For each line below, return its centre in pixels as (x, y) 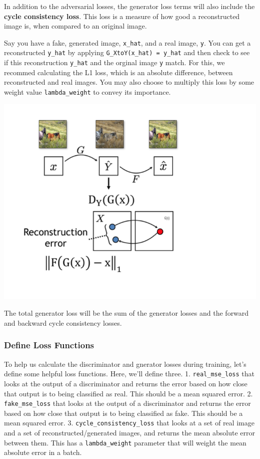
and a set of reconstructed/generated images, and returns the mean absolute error (129, 433)
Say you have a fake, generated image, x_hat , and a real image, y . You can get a (127, 42)
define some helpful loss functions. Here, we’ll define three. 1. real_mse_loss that (129, 374)
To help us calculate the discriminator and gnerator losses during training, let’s (125, 364)
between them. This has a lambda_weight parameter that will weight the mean (125, 442)
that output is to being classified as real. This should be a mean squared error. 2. (128, 393)
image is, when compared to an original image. (75, 26)
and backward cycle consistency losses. (63, 322)
